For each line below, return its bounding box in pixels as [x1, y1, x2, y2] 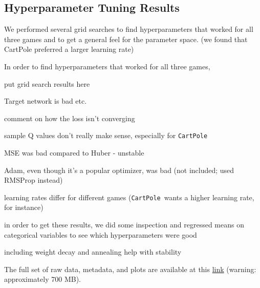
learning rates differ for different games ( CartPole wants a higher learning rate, [4, 191, 254, 202]
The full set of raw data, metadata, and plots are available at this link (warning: [4, 263, 256, 274]
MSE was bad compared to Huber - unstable [4, 147, 144, 158]
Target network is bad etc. [4, 95, 87, 106]
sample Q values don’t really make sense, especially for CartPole [4, 130, 208, 141]
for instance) [4, 202, 44, 213]
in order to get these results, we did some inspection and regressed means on [4, 219, 244, 230]
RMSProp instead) [4, 175, 63, 185]
